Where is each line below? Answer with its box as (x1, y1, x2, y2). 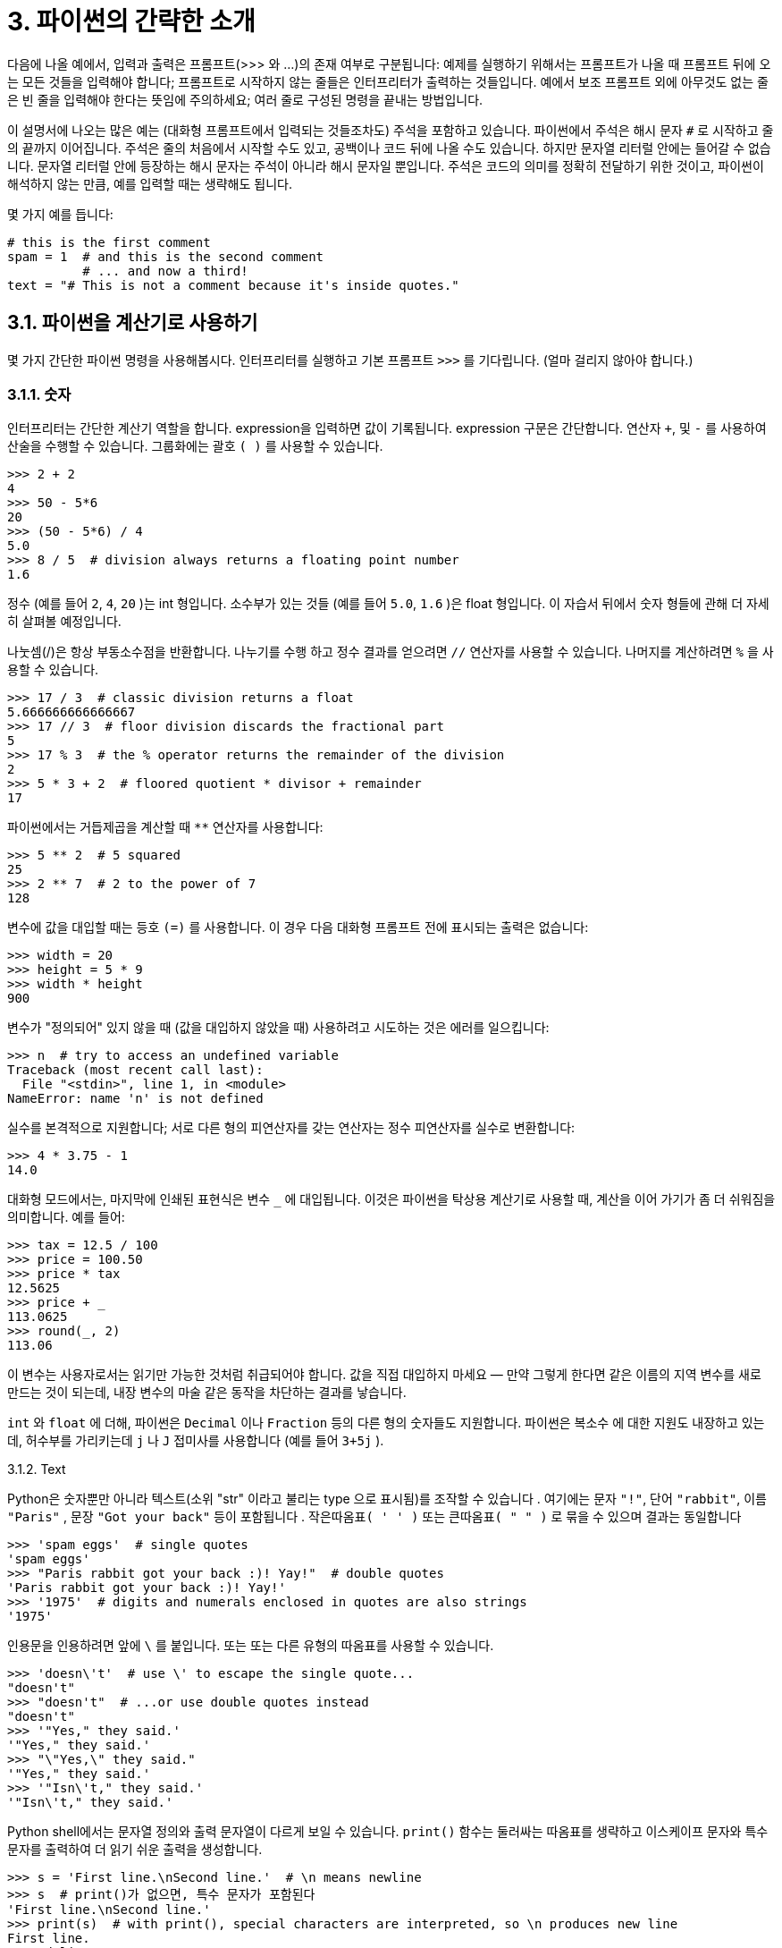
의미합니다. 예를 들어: (7, 1209, 125, 1225)
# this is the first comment (7, 234, 211, 250)
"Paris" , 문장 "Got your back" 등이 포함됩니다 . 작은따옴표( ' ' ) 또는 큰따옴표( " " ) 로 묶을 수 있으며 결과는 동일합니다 (7, 1509, 742, 1525)
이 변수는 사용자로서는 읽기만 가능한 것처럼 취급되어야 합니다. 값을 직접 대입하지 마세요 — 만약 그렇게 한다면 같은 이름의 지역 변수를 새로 (7, 1367, 761, 1383)
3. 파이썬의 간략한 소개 (7, 6, 256, 37)
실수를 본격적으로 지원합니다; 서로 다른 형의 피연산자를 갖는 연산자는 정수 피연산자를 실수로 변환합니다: (7, 1120, 576, 1136)
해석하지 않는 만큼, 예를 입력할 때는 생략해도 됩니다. (7, 175, 292, 191)
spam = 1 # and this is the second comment (7, 249, 324, 264)
